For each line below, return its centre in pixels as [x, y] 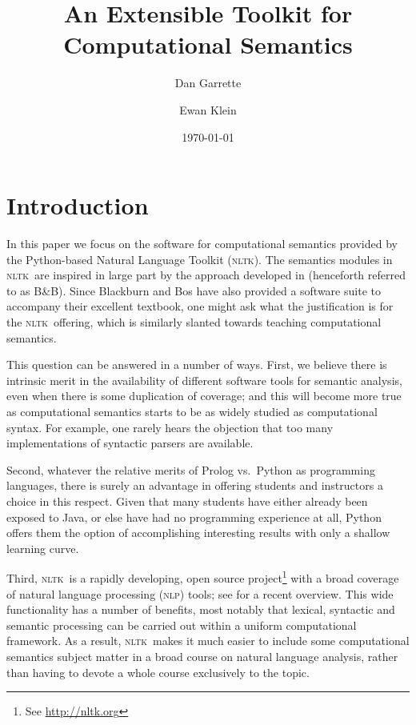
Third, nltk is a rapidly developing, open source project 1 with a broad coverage [203, 577]
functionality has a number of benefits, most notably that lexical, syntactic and [201, 609]
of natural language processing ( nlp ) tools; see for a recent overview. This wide [200, 593]
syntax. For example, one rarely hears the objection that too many [170, 427]
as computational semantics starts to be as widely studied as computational [192, 411]
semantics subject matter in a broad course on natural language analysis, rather [202, 656]
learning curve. [43, 548]
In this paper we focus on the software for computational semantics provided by [202, 244]
